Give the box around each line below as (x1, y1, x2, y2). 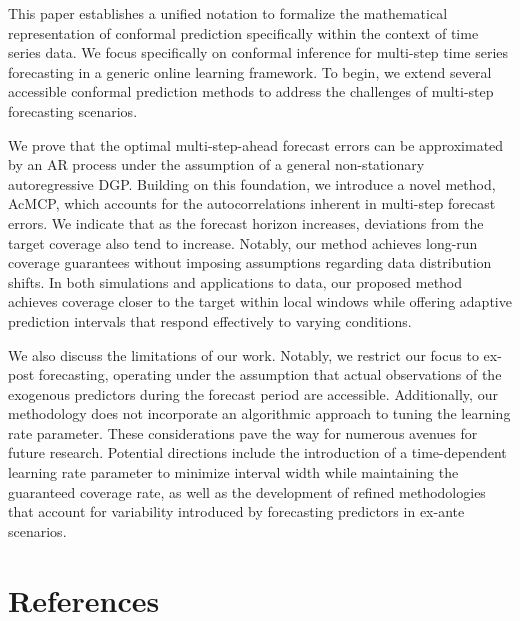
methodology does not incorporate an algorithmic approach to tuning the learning (8, 403, 511, 424)
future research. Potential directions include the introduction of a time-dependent (8, 442, 507, 463)
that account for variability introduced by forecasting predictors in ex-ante (8, 501, 465, 522)
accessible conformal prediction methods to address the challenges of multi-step (8, 81, 494, 102)
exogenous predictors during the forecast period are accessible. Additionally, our (8, 383, 498, 404)
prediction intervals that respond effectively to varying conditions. (8, 310, 412, 331)
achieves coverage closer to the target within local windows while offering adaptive (8, 291, 512, 312)
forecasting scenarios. (8, 100, 138, 121)
